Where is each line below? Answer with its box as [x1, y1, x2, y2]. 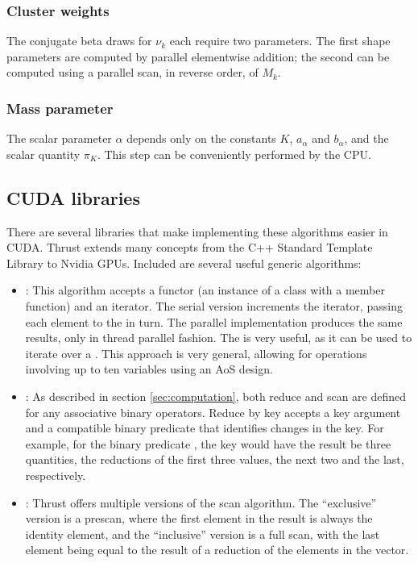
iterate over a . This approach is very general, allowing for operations [25, 344, 367, 361]
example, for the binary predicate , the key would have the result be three [25, 435, 391, 452]
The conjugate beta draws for [6, 32, 152, 49]
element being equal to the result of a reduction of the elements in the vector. [25, 541, 409, 558]
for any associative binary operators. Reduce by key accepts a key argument [25, 403, 401, 420]
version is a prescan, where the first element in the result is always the [25, 510, 373, 527]
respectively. [25, 466, 86, 483]
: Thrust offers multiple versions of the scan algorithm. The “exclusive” [25, 494, 377, 511]
